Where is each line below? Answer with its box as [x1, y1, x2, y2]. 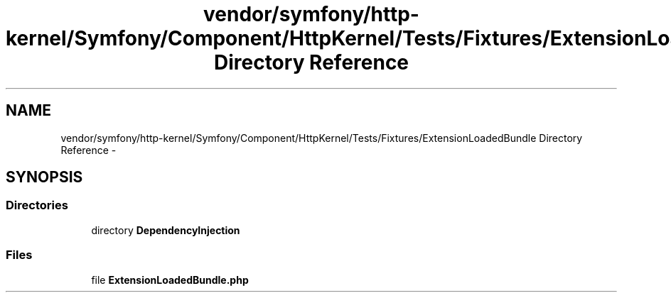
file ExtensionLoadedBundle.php [91, 273, 249, 286]
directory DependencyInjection [91, 223, 240, 236]
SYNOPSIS [6, 168, 83, 187]
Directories [6, 198, 68, 213]
